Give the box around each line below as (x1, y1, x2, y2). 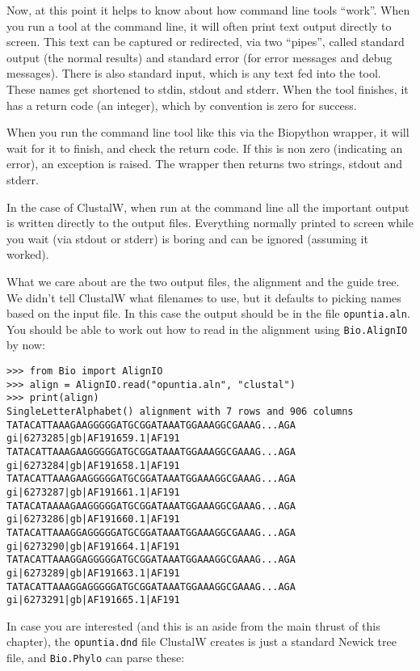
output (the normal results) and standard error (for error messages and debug (6, 49, 393, 65)
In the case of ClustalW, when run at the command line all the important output (6, 198, 409, 215)
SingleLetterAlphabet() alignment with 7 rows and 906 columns (6, 405, 354, 417)
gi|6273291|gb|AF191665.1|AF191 (6, 594, 180, 606)
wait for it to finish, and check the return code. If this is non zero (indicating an (6, 139, 403, 156)
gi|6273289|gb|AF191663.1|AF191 (6, 567, 180, 579)
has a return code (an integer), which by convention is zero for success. (6, 96, 357, 113)
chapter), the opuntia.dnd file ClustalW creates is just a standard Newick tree (6, 633, 397, 650)
